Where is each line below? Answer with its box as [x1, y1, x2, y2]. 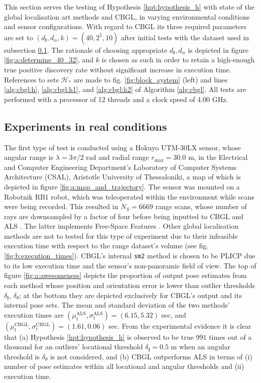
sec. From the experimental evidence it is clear [108, 320, 251, 331]
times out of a [209, 331, 252, 342]
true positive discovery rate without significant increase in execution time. [4, 64, 231, 74]
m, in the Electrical [188, 152, 248, 162]
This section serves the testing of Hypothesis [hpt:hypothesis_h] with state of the [4, 2, 254, 12]
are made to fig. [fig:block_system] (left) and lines [73, 74, 228, 84]
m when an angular [171, 341, 230, 352]
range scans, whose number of [155, 201, 247, 212]
